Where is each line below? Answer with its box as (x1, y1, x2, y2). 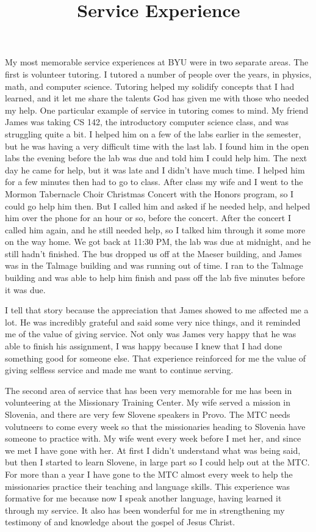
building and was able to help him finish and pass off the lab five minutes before (5, 271, 305, 284)
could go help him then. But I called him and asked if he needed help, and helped (5, 199, 311, 212)
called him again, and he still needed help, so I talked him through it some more (5, 223, 306, 236)
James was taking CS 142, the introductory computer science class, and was (5, 115, 289, 128)
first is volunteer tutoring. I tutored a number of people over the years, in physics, (5, 67, 312, 80)
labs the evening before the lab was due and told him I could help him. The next (5, 151, 307, 164)
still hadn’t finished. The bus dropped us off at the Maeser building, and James (5, 247, 302, 260)
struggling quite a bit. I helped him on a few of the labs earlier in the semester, (5, 127, 301, 140)
